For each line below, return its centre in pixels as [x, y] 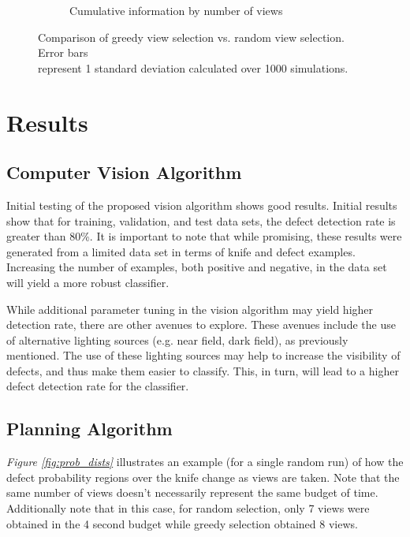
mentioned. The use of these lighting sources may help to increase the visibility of [203, 355]
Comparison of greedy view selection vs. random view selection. [191, 37]
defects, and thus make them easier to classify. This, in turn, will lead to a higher [203, 370]
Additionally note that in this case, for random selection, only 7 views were [188, 508]
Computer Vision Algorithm [124, 172]
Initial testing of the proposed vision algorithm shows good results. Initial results [202, 205]
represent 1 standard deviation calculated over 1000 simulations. [193, 67]
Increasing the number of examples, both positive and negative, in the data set [197, 267]
